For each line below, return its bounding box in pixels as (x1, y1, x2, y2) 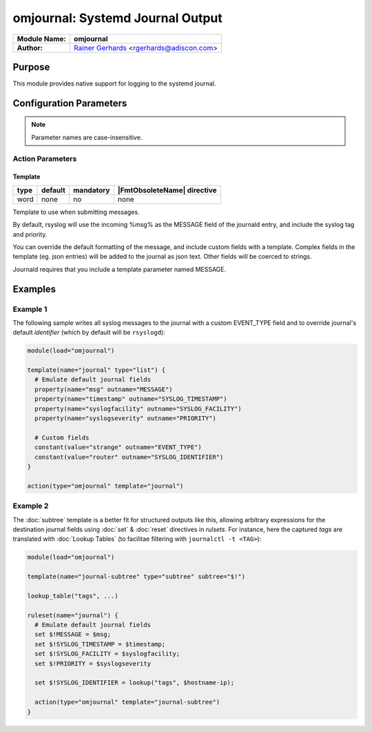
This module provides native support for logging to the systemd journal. (12, 79, 216, 88)
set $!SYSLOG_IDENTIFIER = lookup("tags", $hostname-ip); (34, 679, 235, 686)
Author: (17, 43, 43, 52)
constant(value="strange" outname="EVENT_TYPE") (34, 444, 203, 451)
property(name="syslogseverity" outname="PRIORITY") (34, 415, 216, 422)
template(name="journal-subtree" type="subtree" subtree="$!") (27, 573, 246, 581)
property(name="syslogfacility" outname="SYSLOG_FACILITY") (34, 404, 242, 413)
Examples (12, 283, 56, 295)
